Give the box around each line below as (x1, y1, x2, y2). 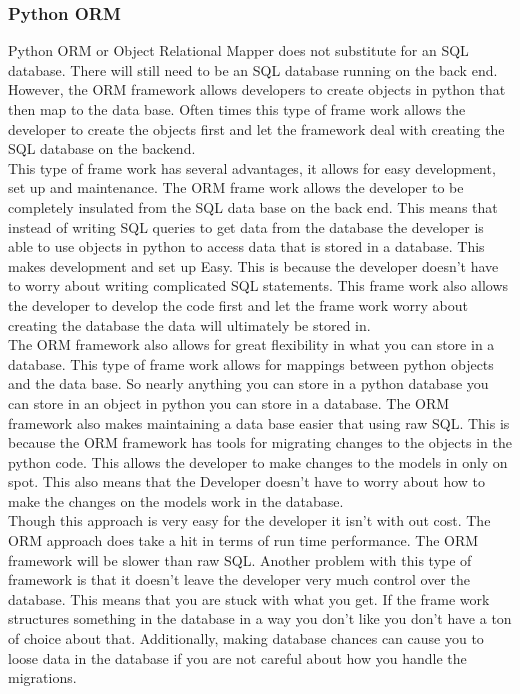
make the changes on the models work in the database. (8, 490, 344, 511)
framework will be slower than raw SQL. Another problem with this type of (8, 549, 472, 570)
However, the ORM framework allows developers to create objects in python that (8, 79, 506, 100)
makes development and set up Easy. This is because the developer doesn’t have (8, 255, 499, 276)
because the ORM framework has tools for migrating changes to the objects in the (8, 432, 512, 453)
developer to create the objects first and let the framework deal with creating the (8, 118, 505, 139)
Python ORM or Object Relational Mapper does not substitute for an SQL (8, 40, 469, 61)
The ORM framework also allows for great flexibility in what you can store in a (8, 334, 495, 355)
